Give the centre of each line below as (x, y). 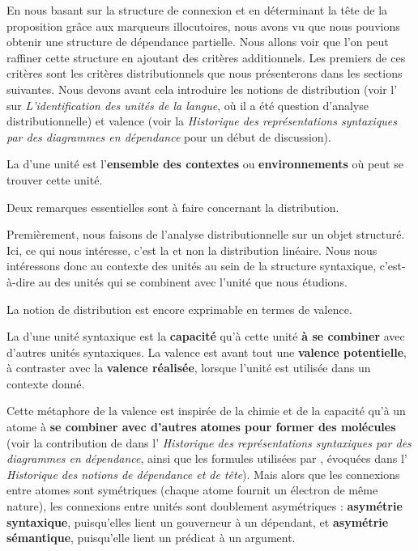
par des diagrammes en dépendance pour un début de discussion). (169, 136)
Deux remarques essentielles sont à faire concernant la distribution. (173, 207)
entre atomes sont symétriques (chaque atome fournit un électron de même (192, 490)
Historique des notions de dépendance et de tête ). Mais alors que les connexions (203, 474)
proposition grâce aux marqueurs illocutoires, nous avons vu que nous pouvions (203, 25)
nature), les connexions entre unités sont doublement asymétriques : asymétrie (205, 506)
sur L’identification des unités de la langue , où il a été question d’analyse (188, 105)
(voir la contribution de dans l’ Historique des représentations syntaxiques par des (209, 442)
